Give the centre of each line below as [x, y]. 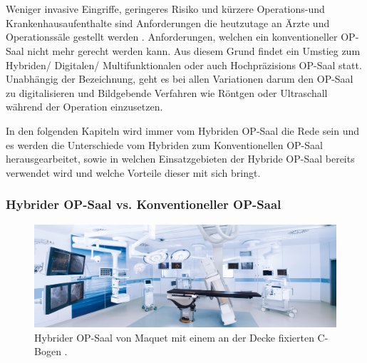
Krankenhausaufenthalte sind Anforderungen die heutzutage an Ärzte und [168, 22]
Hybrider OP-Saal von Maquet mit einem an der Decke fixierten [174, 337]
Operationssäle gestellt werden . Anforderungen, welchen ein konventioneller [172, 37]
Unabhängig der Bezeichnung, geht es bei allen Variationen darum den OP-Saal [180, 79]
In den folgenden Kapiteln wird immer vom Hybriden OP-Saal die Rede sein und [183, 130]
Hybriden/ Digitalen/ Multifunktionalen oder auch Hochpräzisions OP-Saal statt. [184, 65]
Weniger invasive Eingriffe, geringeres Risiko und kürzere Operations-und [165, 9]
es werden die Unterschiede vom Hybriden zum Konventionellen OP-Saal [164, 144]
